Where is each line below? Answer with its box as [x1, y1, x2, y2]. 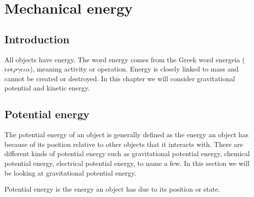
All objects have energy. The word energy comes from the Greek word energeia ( [4, 54, 245, 64]
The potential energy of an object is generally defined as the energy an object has [4, 129, 249, 140]
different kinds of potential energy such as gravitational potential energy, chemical [4, 148, 250, 159]
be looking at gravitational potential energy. [4, 167, 136, 178]
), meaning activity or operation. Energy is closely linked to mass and [30, 64, 239, 74]
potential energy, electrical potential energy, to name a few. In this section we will [4, 158, 250, 168]
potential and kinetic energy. [4, 83, 90, 93]
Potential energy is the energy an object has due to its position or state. [4, 184, 220, 194]
